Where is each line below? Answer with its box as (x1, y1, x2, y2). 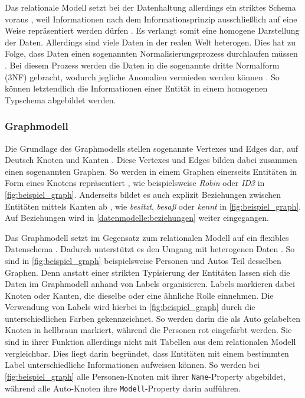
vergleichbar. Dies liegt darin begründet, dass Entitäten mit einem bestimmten (5, 347, 289, 359)
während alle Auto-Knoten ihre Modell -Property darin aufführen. (5, 381, 241, 394)
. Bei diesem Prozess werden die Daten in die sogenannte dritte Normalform (5, 58, 280, 71)
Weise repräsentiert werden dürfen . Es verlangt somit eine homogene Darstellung (5, 24, 300, 37)
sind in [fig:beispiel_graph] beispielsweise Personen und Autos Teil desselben (5, 254, 281, 266)
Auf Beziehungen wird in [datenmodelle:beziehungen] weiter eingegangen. (5, 211, 269, 224)
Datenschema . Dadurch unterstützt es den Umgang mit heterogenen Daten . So (5, 243, 295, 255)
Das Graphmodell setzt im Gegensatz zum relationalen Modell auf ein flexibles (5, 231, 289, 243)
